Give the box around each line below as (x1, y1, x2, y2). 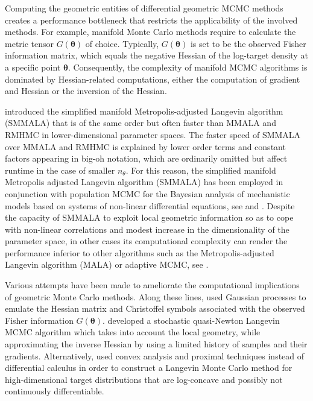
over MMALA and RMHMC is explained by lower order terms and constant (5, 140, 286, 153)
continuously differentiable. (5, 385, 104, 397)
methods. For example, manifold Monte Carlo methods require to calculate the (5, 25, 296, 38)
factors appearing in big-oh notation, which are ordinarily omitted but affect (5, 152, 288, 165)
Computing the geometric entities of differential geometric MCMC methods (5, 2, 283, 14)
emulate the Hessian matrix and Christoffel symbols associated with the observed (5, 302, 305, 315)
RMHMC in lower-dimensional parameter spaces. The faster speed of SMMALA (5, 128, 301, 141)
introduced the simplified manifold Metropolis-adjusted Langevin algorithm (5, 104, 283, 117)
